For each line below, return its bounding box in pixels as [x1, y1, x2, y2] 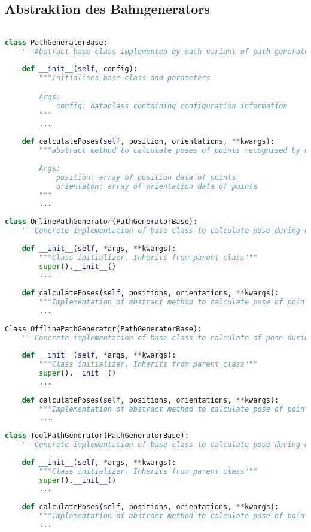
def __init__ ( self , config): [22, 65, 138, 74]
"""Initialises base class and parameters [39, 74, 211, 83]
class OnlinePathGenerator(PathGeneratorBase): [5, 217, 198, 226]
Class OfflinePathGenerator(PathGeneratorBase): [5, 324, 202, 333]
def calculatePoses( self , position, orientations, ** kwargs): [22, 137, 275, 146]
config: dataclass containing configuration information [56, 101, 288, 110]
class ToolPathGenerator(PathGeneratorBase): [5, 431, 189, 440]
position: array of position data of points [56, 173, 236, 182]
